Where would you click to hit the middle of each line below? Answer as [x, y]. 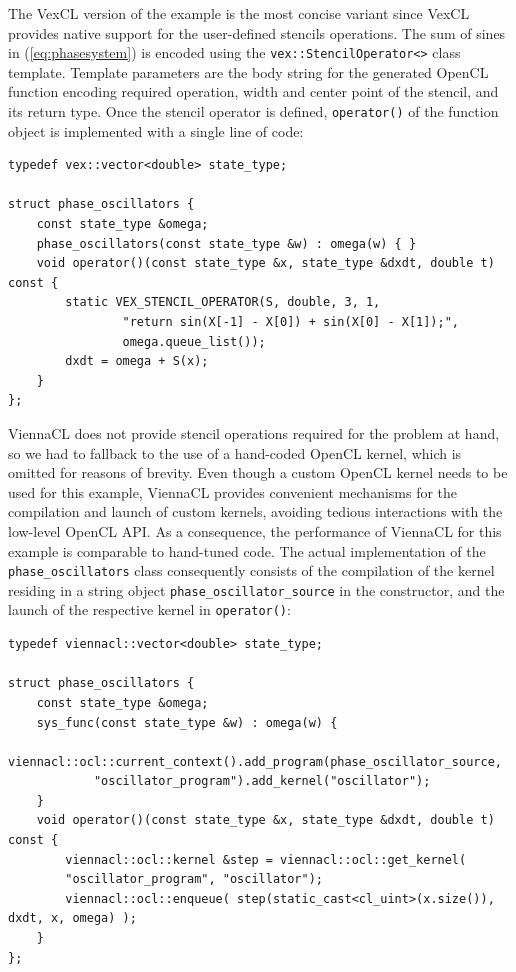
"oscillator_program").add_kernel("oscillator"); [262, 781]
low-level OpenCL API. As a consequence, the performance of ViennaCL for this [255, 530]
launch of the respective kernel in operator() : [149, 609]
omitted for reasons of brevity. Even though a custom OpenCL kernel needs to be [258, 472]
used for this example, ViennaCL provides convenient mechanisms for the [233, 491]
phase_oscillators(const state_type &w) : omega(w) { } [226, 243]
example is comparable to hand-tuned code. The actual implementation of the [247, 550]
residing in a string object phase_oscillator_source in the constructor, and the [256, 589]
